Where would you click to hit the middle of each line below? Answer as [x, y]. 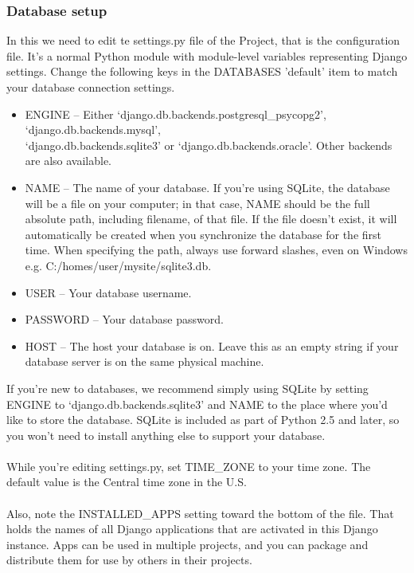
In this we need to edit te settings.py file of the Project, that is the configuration [203, 40]
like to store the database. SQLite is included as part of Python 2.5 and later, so [203, 420]
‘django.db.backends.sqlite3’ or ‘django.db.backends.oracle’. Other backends [209, 145]
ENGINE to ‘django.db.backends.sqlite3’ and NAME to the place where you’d [197, 404]
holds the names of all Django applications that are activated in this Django [192, 529]
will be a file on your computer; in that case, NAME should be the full [197, 203]
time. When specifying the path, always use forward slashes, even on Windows [216, 250]
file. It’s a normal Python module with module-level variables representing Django [207, 55]
